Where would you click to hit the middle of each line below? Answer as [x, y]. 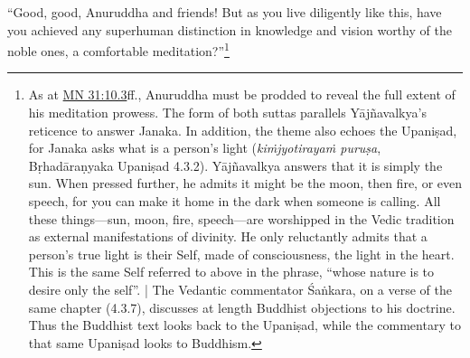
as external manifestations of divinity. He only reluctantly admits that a [228, 236]
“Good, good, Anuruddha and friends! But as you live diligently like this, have [225, 12]
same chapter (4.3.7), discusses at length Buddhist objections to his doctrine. [242, 307]
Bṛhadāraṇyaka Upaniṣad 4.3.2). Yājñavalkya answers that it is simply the [235, 165]
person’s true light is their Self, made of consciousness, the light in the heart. [241, 254]
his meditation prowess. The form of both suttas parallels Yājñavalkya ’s [227, 113]
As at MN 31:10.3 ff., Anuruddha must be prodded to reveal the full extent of [242, 94]
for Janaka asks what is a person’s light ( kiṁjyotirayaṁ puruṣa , [205, 148]
